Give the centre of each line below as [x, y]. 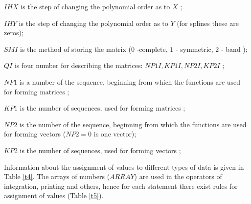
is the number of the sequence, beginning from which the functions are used [133, 124]
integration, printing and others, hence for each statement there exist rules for [121, 186]
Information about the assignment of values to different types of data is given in [124, 167]
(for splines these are [208, 23]
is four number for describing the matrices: [79, 65]
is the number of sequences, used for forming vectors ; [100, 150]
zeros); [14, 33]
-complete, [152, 49]
